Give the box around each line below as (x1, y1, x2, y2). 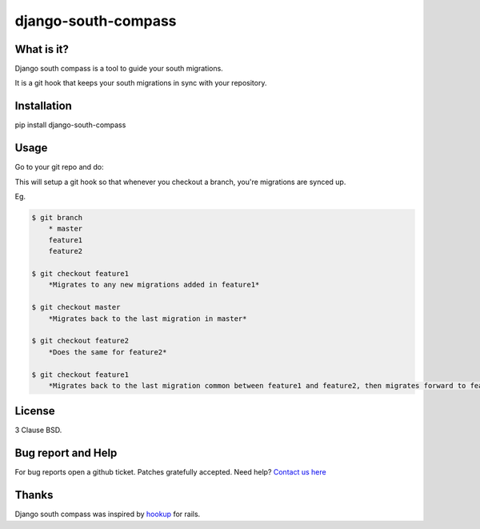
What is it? (14, 42, 70, 56)
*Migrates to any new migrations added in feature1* (48, 280, 260, 290)
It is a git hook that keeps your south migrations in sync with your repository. (14, 78, 267, 88)
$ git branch (31, 213, 83, 222)
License (14, 404, 55, 418)
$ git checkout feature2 (31, 336, 130, 346)
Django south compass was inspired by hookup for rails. (14, 509, 201, 519)
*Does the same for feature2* (48, 347, 167, 356)
